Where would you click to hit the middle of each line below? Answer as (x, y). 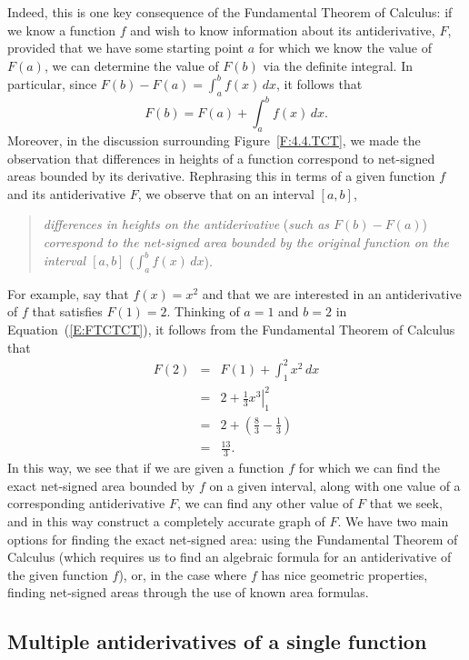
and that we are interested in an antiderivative (332, 293)
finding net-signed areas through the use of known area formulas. (188, 592)
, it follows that (319, 83)
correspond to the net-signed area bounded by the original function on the (246, 241)
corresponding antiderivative (86, 503)
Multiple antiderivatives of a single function (217, 641)
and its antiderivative (67, 193)
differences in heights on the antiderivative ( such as (186, 224)
